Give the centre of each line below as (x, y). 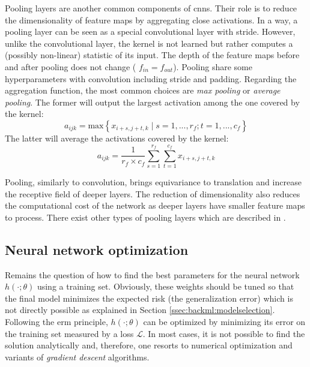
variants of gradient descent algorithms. (77, 357)
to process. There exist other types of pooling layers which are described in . (145, 217)
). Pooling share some (213, 66)
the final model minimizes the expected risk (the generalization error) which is (149, 298)
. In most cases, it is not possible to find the (224, 333)
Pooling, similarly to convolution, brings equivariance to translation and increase (153, 182)
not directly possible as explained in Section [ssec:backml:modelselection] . (140, 310)
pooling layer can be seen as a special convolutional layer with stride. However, (150, 31)
